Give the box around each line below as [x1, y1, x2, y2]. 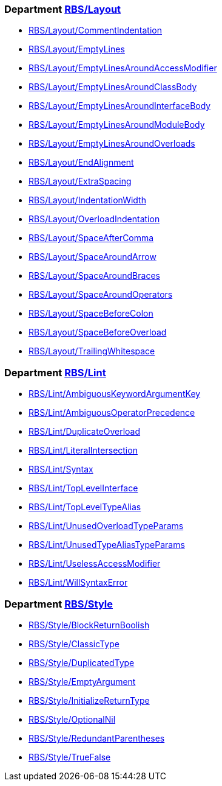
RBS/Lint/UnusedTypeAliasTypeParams [29, 539, 185, 550]
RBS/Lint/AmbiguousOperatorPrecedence [29, 407, 195, 418]
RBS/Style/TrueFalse [29, 751, 111, 762]
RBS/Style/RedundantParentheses [29, 732, 165, 743]
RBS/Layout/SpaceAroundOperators [29, 289, 173, 300]
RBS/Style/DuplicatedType [29, 657, 135, 668]
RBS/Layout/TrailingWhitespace [29, 346, 155, 357]
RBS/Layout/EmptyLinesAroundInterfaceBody [29, 100, 211, 111]
